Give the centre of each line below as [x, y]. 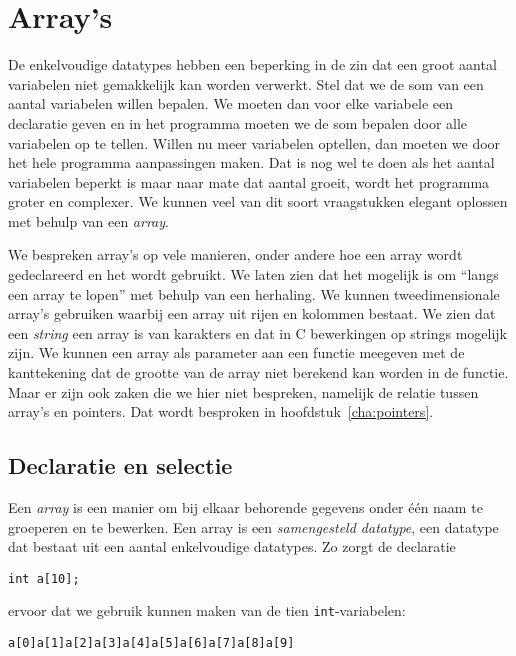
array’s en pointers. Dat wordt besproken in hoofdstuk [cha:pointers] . [221, 411]
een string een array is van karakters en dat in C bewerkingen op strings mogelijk [257, 332]
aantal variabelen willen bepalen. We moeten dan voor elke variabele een [231, 103]
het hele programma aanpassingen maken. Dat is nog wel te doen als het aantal [251, 162]
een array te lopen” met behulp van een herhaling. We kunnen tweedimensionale [254, 293]
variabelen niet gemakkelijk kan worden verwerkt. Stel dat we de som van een [246, 83]
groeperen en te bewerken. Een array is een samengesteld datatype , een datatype [253, 526]
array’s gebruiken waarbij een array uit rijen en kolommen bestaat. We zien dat [252, 313]
